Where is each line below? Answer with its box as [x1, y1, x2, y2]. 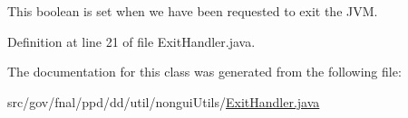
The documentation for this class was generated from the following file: [7, 62, 402, 81]
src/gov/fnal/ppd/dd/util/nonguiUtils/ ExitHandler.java [7, 92, 320, 111]
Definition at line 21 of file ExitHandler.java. [7, 32, 256, 50]
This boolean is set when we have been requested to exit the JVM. [7, 2, 378, 20]
